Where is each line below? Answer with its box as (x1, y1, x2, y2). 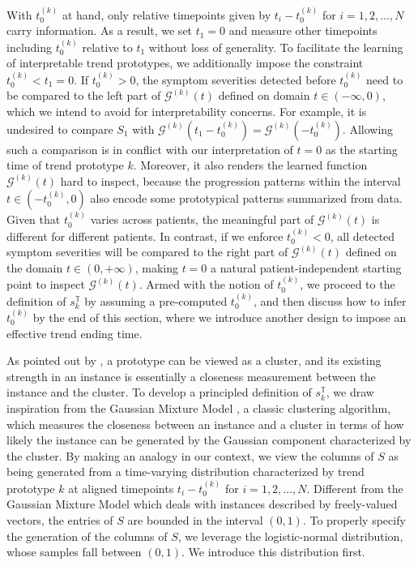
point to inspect (6, 276, 85, 293)
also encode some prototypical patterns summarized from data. (90, 190, 403, 207)
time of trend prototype (6, 157, 124, 174)
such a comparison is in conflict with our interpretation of (6, 140, 293, 157)
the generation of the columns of (6, 527, 168, 544)
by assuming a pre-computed (84, 292, 228, 309)
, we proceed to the (300, 276, 395, 293)
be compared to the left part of (6, 87, 161, 104)
